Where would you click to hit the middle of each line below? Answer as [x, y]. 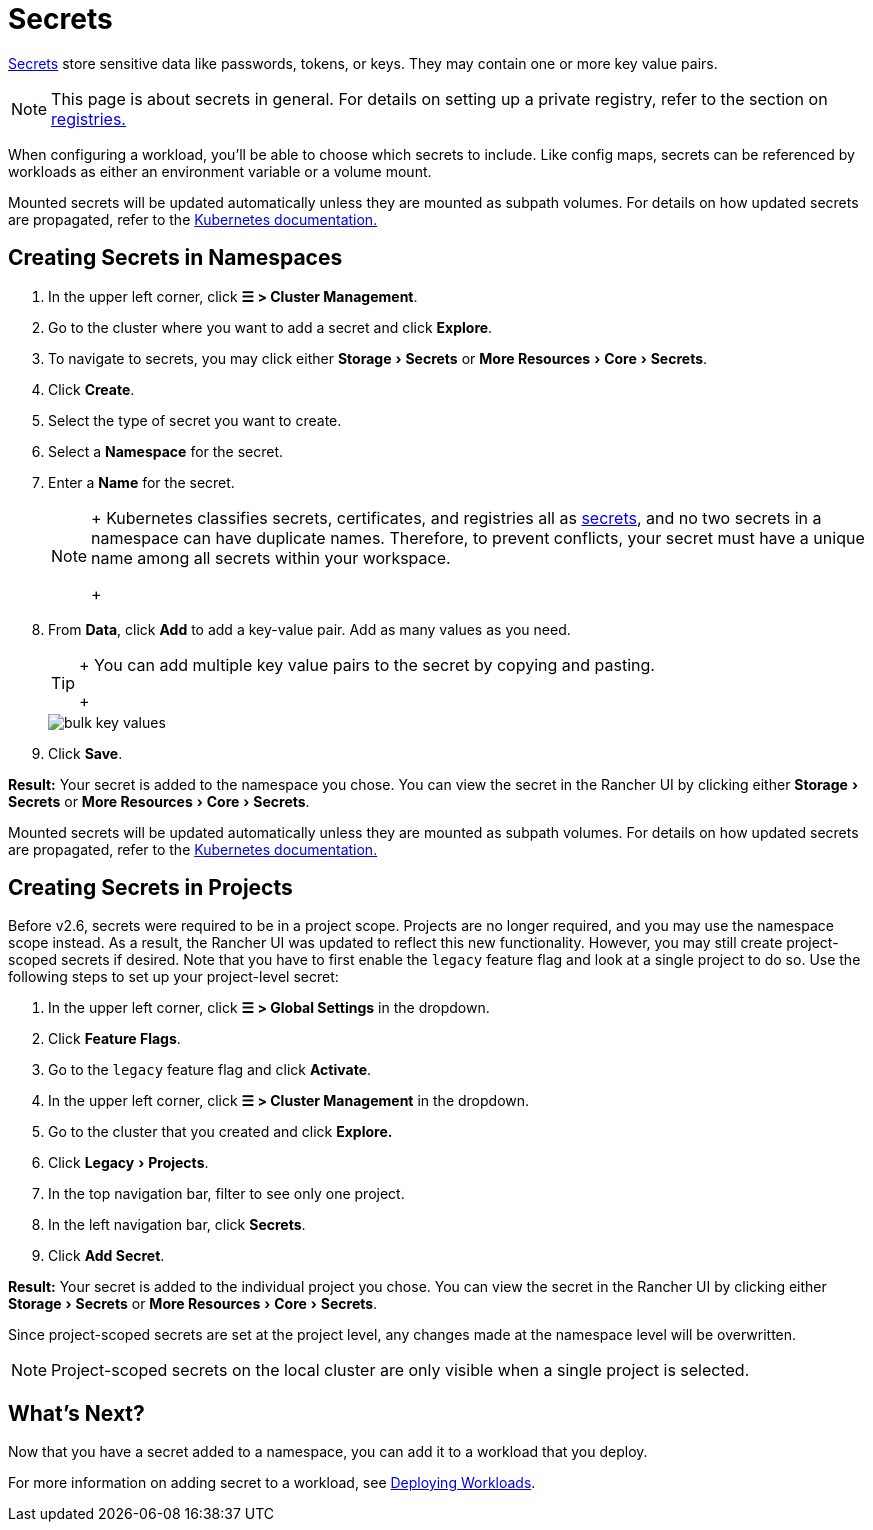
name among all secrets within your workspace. [271, 557]
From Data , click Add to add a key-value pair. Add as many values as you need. [309, 629]
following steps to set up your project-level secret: [173, 977]
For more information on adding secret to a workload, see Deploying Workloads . [272, 1483]
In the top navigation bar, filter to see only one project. [226, 1194]
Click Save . [85, 753]
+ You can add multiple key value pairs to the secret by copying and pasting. [367, 664]
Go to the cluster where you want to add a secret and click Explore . [270, 327]
